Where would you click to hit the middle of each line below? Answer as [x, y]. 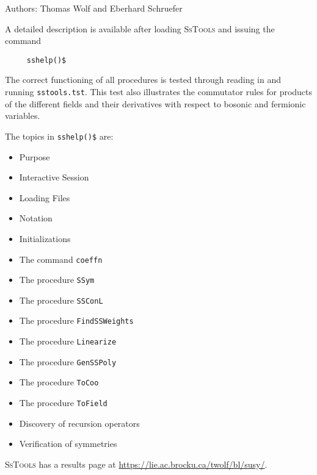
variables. [23, 116]
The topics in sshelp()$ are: [59, 136]
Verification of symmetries [68, 444]
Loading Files [45, 197]
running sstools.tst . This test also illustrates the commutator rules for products [159, 92]
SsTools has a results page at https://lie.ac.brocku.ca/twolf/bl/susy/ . [136, 464]
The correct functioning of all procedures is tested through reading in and [143, 80]
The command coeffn [61, 259]
